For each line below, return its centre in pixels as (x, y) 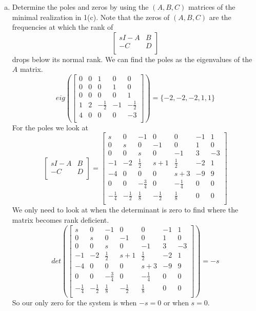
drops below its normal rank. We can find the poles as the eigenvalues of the (132, 59)
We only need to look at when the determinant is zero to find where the (125, 210)
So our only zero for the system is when (74, 302)
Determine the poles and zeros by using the (80, 7)
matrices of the (212, 7)
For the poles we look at (50, 127)
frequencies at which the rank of (63, 27)
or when (176, 302)
